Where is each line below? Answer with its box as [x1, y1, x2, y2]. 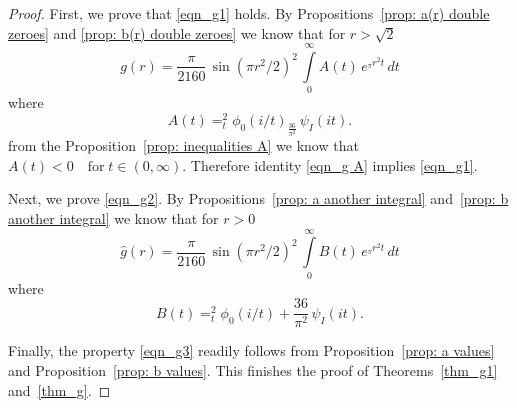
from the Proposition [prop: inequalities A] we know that [8, 135, 359, 156]
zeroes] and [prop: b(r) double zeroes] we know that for [8, 22, 346, 43]
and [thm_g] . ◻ [8, 379, 111, 400]
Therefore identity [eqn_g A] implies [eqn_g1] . [190, 154, 478, 175]
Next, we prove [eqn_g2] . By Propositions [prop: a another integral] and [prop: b [8, 188, 509, 209]
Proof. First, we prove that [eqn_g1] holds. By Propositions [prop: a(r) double [8, 3, 490, 23]
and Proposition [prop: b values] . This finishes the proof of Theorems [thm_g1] [8, 359, 498, 380]
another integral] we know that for [8, 207, 219, 228]
